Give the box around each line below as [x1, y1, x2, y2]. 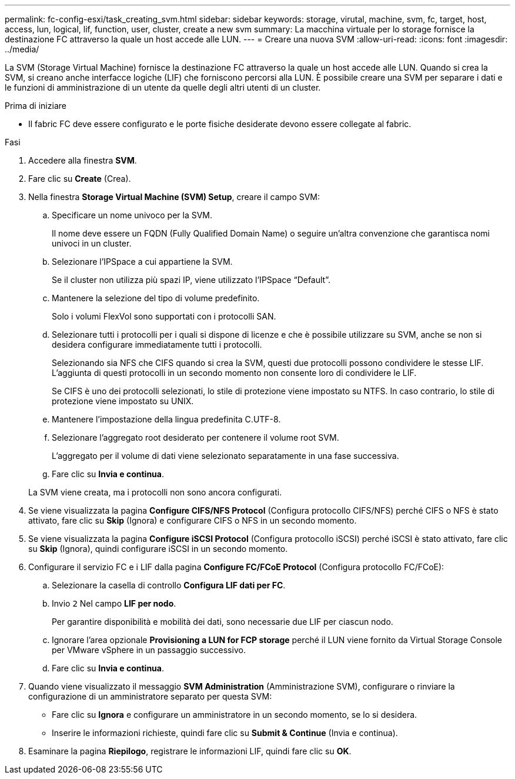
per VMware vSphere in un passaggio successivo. [52, 645, 246, 655]
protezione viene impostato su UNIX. [52, 396, 194, 406]
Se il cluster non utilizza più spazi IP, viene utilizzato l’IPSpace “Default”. [52, 275, 330, 285]
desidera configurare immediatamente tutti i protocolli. [52, 339, 262, 349]
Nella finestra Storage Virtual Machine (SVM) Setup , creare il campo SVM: [28, 192, 320, 202]
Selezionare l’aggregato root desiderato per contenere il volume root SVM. [52, 432, 339, 442]
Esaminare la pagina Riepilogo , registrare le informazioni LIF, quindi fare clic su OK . [28, 746, 352, 756]
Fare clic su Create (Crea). [28, 174, 131, 184]
